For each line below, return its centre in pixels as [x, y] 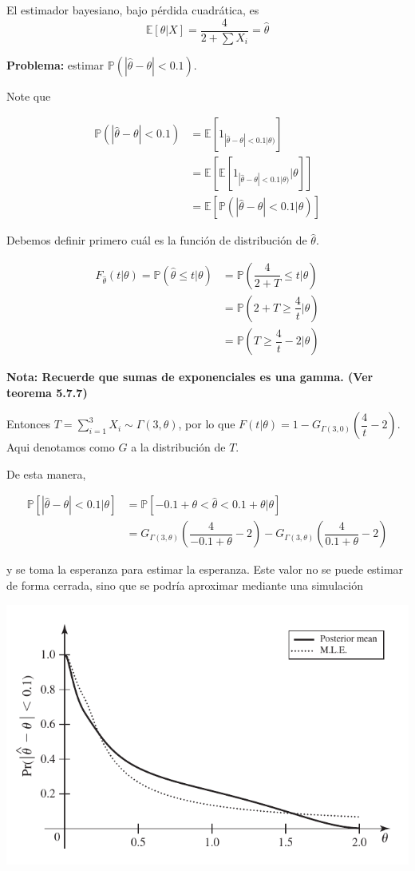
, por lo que [207, 424]
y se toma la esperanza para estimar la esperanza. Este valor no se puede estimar [205, 569]
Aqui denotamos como [61, 447]
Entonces [29, 424]
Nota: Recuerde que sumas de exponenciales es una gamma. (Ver [190, 377]
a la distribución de [178, 447]
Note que [29, 95]
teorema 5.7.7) [47, 392]
